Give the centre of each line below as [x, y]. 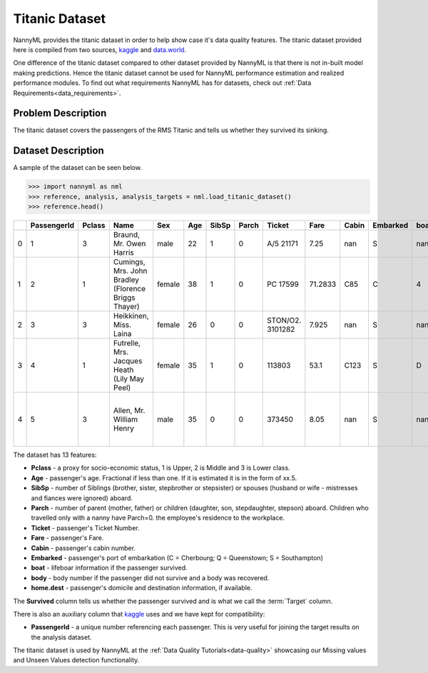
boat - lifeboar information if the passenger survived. [109, 568]
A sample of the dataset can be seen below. [78, 168]
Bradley [126, 280]
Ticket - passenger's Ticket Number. [86, 527]
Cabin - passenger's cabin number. [83, 548]
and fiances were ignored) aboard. [82, 498]
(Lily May [128, 379]
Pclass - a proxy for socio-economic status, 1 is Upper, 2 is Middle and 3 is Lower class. [160, 468]
